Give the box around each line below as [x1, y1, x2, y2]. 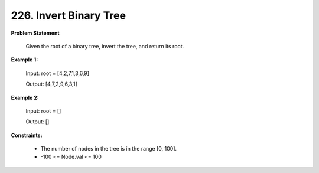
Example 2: [11, 94, 40, 101]
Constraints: [11, 132, 43, 139]
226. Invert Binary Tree [11, 9, 126, 22]
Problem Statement [11, 30, 60, 37]
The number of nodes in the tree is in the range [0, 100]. [40, 145, 177, 152]
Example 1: [11, 56, 38, 63]
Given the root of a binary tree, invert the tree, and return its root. [25, 43, 184, 50]
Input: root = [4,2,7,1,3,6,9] [25, 70, 90, 77]
